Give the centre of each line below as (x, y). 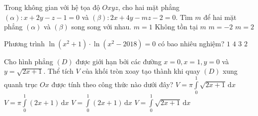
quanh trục (21, 84)
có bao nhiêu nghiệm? (191, 43)
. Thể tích (58, 71)
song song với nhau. (101, 27)
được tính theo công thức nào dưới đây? (112, 84)
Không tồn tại (176, 27)
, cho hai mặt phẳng (149, 7)
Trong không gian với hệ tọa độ (52, 7)
